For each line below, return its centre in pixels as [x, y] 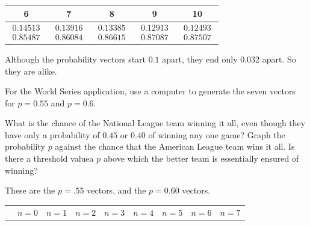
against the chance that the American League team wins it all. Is [175, 146]
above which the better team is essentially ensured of [201, 158]
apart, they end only [200, 59]
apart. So [279, 59]
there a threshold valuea [49, 158]
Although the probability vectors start [76, 59]
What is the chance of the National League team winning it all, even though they [155, 123]
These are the [30, 190]
